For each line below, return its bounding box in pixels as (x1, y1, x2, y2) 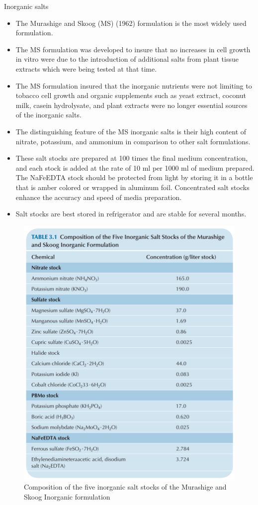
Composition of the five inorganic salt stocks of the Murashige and (24, 482, 227, 492)
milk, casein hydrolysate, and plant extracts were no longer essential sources (15, 100, 248, 110)
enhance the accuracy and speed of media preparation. (15, 192, 182, 202)
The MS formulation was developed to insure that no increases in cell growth (15, 44, 251, 54)
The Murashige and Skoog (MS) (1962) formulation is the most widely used (15, 17, 247, 28)
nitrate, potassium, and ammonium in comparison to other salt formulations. (15, 136, 251, 146)
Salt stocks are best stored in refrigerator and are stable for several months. (15, 208, 247, 219)
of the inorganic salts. (15, 109, 82, 120)
